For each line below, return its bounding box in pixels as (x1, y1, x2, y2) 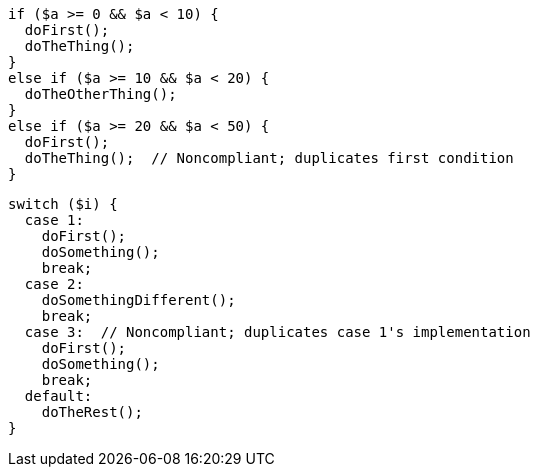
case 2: (24, 276, 84, 292)
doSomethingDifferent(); (41, 292, 236, 308)
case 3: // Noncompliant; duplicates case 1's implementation (24, 324, 531, 340)
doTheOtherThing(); (24, 86, 177, 102)
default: (24, 388, 93, 404)
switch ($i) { (8, 196, 118, 212)
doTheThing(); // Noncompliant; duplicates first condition (24, 150, 514, 166)
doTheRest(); (41, 404, 143, 420)
